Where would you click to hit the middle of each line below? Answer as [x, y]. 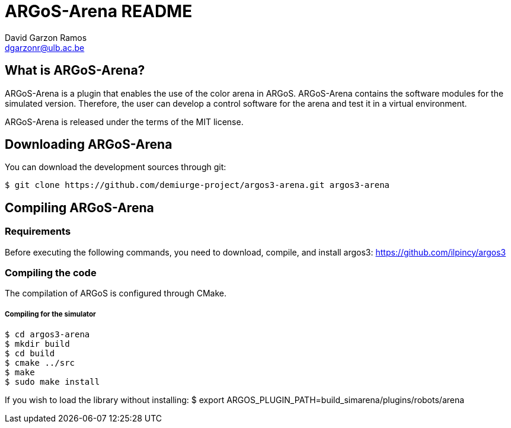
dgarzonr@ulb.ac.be [45, 47]
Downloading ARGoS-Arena [89, 145]
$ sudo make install [52, 382]
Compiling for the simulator [50, 314]
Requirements [38, 231]
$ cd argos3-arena [47, 335]
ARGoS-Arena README [99, 11]
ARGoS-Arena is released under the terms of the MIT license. [124, 122]
